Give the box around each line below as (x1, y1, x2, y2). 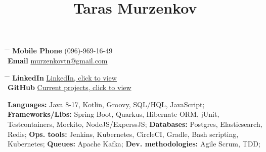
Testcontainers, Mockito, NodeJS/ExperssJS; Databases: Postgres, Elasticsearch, (8, 118, 262, 129)
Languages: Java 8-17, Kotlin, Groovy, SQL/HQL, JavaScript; (8, 99, 205, 109)
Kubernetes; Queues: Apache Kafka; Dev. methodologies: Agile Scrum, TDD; (8, 138, 260, 149)
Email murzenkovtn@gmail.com (8, 55, 108, 65)
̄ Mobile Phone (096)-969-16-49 (8, 45, 113, 56)
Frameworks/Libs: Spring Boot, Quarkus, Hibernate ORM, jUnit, (8, 109, 219, 119)
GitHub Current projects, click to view (8, 82, 131, 93)
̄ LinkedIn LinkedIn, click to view (8, 72, 117, 83)
